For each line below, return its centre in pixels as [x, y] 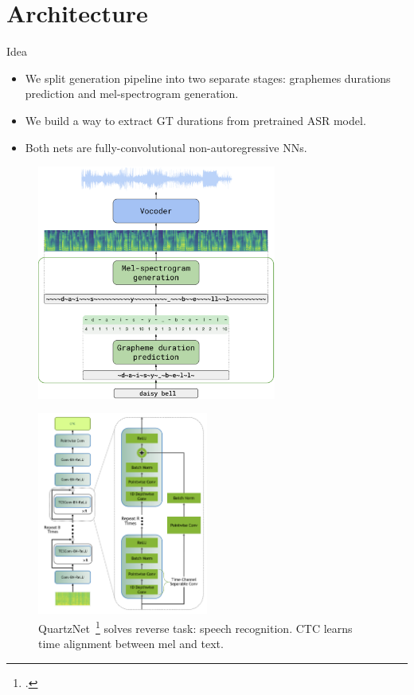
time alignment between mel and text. [131, 644]
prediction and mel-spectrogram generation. [132, 94]
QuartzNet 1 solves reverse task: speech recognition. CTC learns [195, 627]
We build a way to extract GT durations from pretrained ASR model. [195, 120]
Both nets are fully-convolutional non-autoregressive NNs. [166, 147]
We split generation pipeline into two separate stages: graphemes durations [208, 78]
